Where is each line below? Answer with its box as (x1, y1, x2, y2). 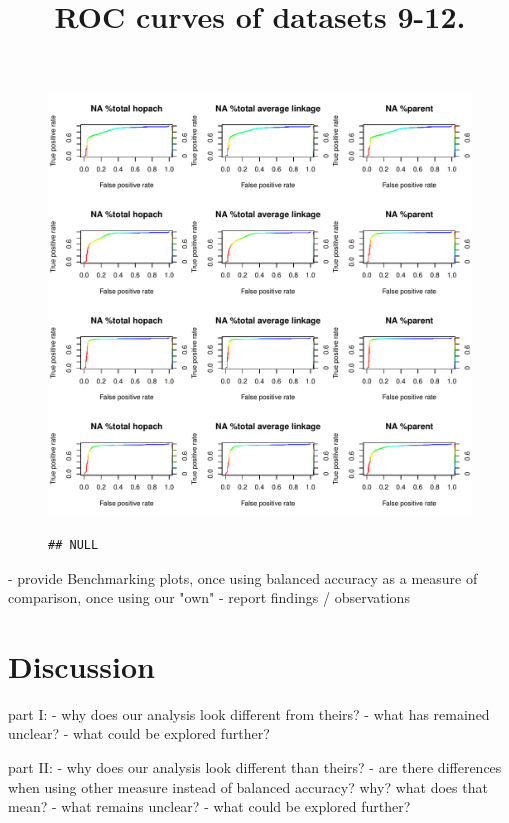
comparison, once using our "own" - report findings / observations (8, 587, 410, 608)
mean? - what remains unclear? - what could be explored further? (8, 796, 411, 817)
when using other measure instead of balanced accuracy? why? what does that (8, 776, 488, 797)
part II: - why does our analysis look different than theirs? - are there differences (8, 757, 502, 778)
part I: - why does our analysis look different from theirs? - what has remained (8, 703, 490, 724)
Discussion (8, 645, 155, 686)
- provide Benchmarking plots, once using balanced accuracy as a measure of (8, 567, 478, 588)
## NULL (48, 537, 99, 552)
